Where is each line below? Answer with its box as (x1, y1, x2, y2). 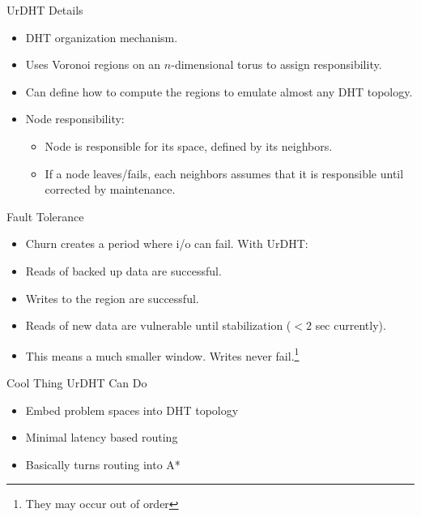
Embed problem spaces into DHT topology (25, 401, 239, 418)
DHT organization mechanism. (25, 28, 178, 45)
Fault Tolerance (6, 207, 84, 224)
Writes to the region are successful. (25, 289, 199, 306)
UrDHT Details (6, 2, 83, 18)
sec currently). (315, 317, 386, 334)
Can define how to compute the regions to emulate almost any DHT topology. (25, 83, 413, 100)
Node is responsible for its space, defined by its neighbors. (45, 137, 333, 154)
